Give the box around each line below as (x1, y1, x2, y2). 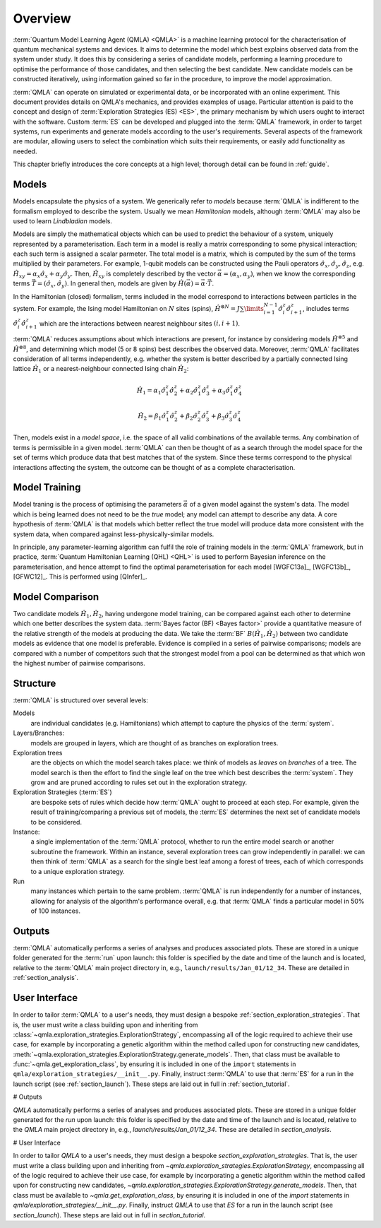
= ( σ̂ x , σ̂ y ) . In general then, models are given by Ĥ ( (37, 279, 187, 290)
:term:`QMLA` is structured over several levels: (13, 696, 148, 704)
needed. (13, 147, 37, 155)
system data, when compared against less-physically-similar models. (13, 530, 214, 538)
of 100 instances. (30, 907, 81, 915)
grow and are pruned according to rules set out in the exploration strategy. (30, 778, 248, 787)
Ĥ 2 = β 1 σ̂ (138, 412, 167, 422)
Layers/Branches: (13, 728, 65, 738)
